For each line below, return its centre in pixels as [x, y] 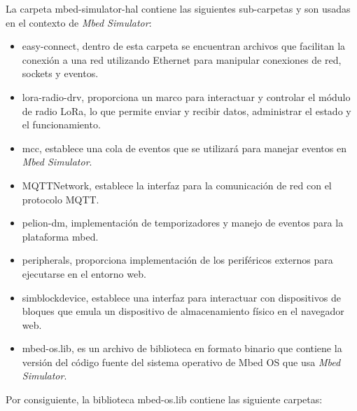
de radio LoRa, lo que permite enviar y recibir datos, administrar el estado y [187, 110]
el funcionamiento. [61, 124]
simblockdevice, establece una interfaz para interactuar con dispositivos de [181, 297]
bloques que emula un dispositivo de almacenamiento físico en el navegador [183, 311]
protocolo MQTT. [61, 199]
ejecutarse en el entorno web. [84, 273]
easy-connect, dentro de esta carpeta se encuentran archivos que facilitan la [184, 46]
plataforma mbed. [60, 236]
